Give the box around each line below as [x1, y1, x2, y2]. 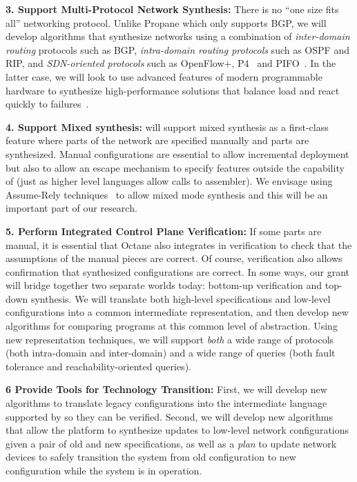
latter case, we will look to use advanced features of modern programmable [6, 69, 322, 83]
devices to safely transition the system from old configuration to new [6, 450, 296, 464]
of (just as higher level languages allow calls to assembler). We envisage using [6, 174, 333, 188]
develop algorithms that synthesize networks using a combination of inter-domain [6, 29, 350, 43]
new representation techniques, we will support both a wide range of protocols [6, 332, 334, 346]
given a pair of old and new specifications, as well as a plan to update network [6, 436, 337, 450]
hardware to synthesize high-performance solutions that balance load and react [6, 83, 340, 97]
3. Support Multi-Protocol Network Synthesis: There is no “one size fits [6, 2, 339, 16]
